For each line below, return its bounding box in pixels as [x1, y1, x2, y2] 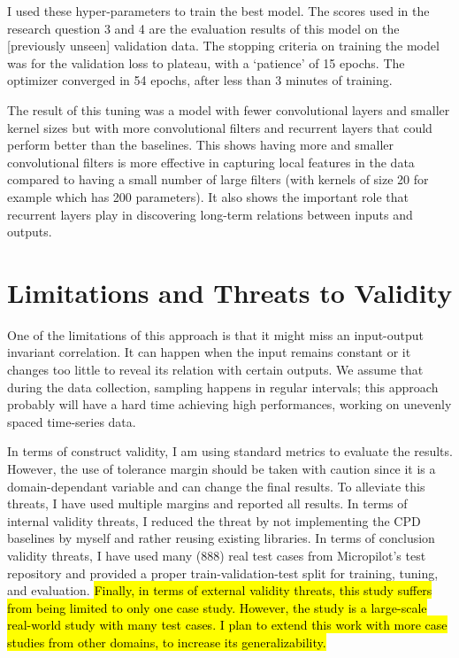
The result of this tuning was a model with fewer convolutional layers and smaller [7, 100, 450, 119]
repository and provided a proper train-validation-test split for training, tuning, [7, 563, 439, 582]
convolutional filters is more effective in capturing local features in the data [7, 152, 415, 171]
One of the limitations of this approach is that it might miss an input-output [7, 325, 425, 344]
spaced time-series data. [7, 412, 136, 430]
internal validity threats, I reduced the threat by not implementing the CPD [7, 511, 421, 530]
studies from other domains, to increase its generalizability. [7, 632, 326, 651]
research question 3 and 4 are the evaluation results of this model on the [7, 19, 400, 37]
